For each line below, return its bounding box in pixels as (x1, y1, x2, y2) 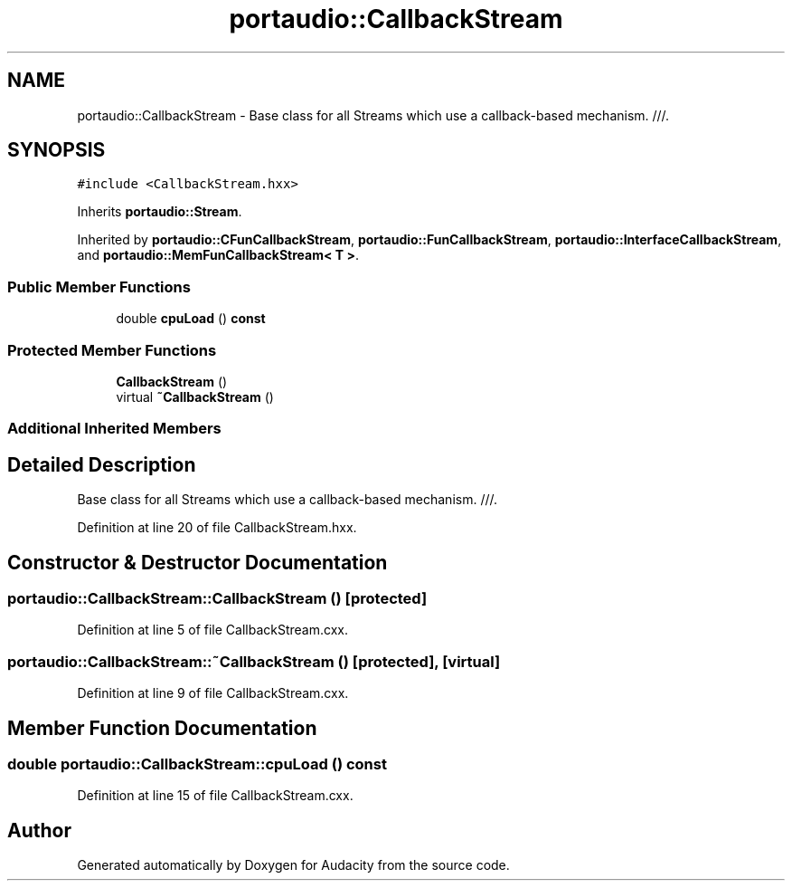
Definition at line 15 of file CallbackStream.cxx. (77, 788, 354, 804)
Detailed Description (7, 453, 196, 476)
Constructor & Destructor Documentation (7, 550, 388, 574)
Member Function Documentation (7, 716, 317, 740)
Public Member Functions (7, 277, 191, 296)
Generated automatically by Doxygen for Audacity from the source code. (77, 857, 510, 874)
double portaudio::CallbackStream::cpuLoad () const (7, 754, 387, 773)
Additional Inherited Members (7, 419, 222, 438)
